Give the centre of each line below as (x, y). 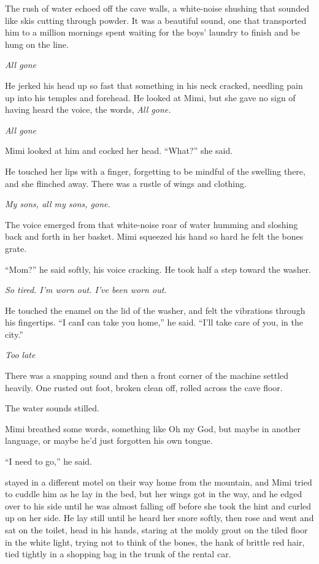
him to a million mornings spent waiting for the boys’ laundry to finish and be (152, 32)
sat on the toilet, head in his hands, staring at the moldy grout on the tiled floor (156, 530)
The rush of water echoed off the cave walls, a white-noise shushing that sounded (157, 8)
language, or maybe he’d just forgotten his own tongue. (109, 440)
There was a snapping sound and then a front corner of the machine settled (147, 375)
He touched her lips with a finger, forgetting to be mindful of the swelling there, (155, 171)
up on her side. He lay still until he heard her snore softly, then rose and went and (159, 518)
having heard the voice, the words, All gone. (88, 109)
